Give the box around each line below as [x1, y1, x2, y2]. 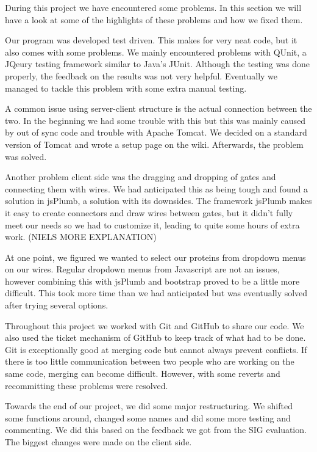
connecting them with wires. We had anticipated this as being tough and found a [5, 182, 308, 195]
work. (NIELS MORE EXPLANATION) [5, 230, 157, 243]
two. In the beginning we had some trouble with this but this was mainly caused [5, 114, 306, 126]
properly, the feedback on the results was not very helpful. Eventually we [5, 69, 278, 82]
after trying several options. [5, 299, 109, 312]
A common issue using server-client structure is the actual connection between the [5, 102, 312, 115]
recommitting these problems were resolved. [5, 379, 168, 392]
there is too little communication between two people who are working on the [5, 355, 294, 368]
